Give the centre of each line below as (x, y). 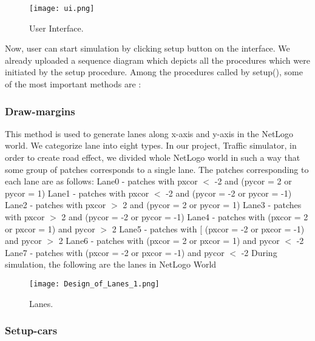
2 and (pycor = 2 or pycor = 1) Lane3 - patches (212, 205)
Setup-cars (31, 330)
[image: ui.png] (62, 8)
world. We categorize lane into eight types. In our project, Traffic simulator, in (151, 145)
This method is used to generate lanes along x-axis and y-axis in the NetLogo (149, 133)
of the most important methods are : (73, 84)
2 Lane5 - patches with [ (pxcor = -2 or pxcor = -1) (208, 228)
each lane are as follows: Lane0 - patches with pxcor (101, 181)
